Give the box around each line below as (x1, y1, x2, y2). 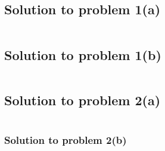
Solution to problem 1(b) (4, 45, 161, 64)
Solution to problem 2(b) (4, 132, 127, 147)
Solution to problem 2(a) (4, 90, 161, 109)
